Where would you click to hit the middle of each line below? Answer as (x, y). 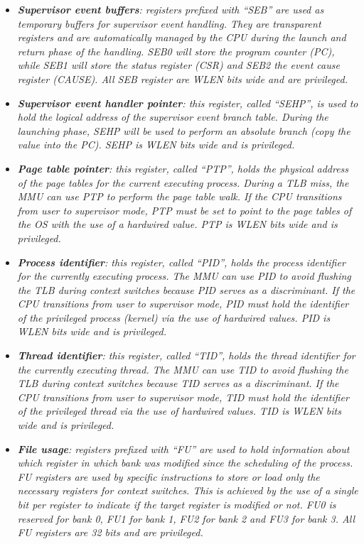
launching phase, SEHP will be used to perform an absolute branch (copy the (184, 130)
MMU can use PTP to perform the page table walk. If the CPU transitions (180, 196)
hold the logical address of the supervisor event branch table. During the (173, 117)
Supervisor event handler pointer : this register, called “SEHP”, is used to (188, 103)
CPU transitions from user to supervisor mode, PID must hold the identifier (183, 304)
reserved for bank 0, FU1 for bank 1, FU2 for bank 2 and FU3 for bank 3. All (186, 518)
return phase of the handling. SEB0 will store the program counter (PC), (176, 51)
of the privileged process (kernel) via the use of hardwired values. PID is (174, 317)
